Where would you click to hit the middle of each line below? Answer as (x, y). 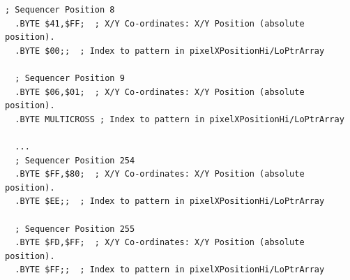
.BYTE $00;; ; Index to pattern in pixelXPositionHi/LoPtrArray (170, 51)
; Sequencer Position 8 (60, 10)
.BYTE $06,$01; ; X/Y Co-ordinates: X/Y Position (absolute (160, 92)
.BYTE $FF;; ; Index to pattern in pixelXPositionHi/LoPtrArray (170, 270)
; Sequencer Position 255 (75, 229)
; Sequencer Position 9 (70, 78)
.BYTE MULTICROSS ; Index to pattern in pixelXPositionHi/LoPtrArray (180, 119)
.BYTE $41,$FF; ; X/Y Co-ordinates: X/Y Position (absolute (160, 23)
